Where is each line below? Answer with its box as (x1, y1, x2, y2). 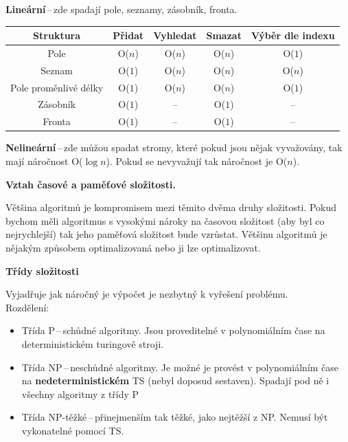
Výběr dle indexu (251, 28, 335, 43)
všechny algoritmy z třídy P (21, 386, 139, 401)
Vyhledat (153, 28, 197, 43)
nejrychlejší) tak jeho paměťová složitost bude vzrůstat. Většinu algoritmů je (5, 227, 327, 241)
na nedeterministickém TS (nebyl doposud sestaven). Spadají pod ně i (21, 373, 329, 388)
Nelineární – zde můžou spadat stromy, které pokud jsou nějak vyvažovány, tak (5, 140, 343, 155)
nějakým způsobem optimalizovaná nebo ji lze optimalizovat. (5, 240, 261, 254)
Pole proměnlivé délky (10, 80, 104, 94)
